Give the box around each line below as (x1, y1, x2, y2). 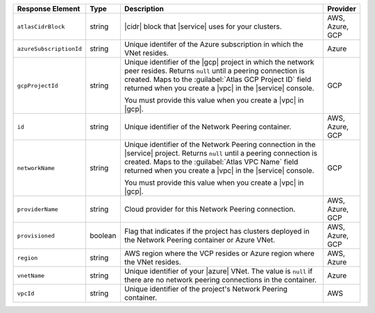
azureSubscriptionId (17, 45, 83, 52)
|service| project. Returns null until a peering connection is (124, 149, 317, 158)
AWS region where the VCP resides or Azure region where (124, 248, 315, 258)
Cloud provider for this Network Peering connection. (124, 205, 296, 214)
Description (124, 4, 165, 13)
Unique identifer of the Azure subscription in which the (124, 40, 303, 49)
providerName (17, 205, 58, 213)
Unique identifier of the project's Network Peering (124, 285, 288, 294)
